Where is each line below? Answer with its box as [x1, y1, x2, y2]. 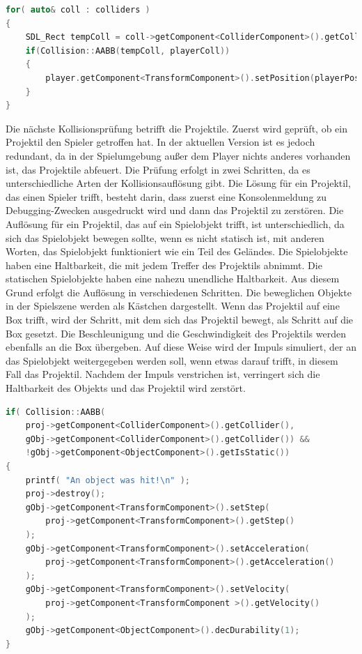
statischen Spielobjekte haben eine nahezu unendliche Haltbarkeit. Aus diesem [6, 271, 340, 286]
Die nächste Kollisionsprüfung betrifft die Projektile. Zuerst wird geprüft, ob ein [6, 121, 347, 135]
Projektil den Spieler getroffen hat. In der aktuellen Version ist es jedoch [6, 135, 315, 149]
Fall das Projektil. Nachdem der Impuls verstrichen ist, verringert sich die [6, 367, 320, 381]
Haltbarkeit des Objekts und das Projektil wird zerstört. [6, 381, 246, 395]
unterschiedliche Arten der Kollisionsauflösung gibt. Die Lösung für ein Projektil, [6, 176, 351, 190]
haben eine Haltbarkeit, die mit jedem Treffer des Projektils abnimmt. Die [6, 257, 322, 272]
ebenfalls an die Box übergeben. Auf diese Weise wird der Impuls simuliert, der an [6, 340, 356, 354]
